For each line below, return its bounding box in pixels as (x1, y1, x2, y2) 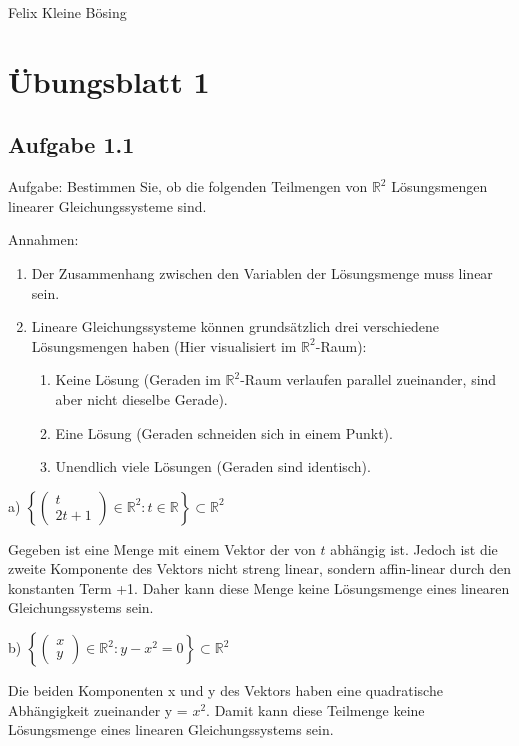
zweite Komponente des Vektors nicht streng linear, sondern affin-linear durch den (8, 558, 511, 579)
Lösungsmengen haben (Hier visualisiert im (31, 335, 297, 356)
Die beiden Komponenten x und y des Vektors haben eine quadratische (8, 680, 443, 701)
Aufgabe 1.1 (8, 129, 135, 160)
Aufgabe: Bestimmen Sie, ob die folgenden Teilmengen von (8, 176, 368, 197)
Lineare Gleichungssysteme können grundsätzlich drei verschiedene (31, 316, 439, 337)
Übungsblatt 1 (8, 60, 210, 101)
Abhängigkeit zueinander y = (8, 699, 188, 720)
